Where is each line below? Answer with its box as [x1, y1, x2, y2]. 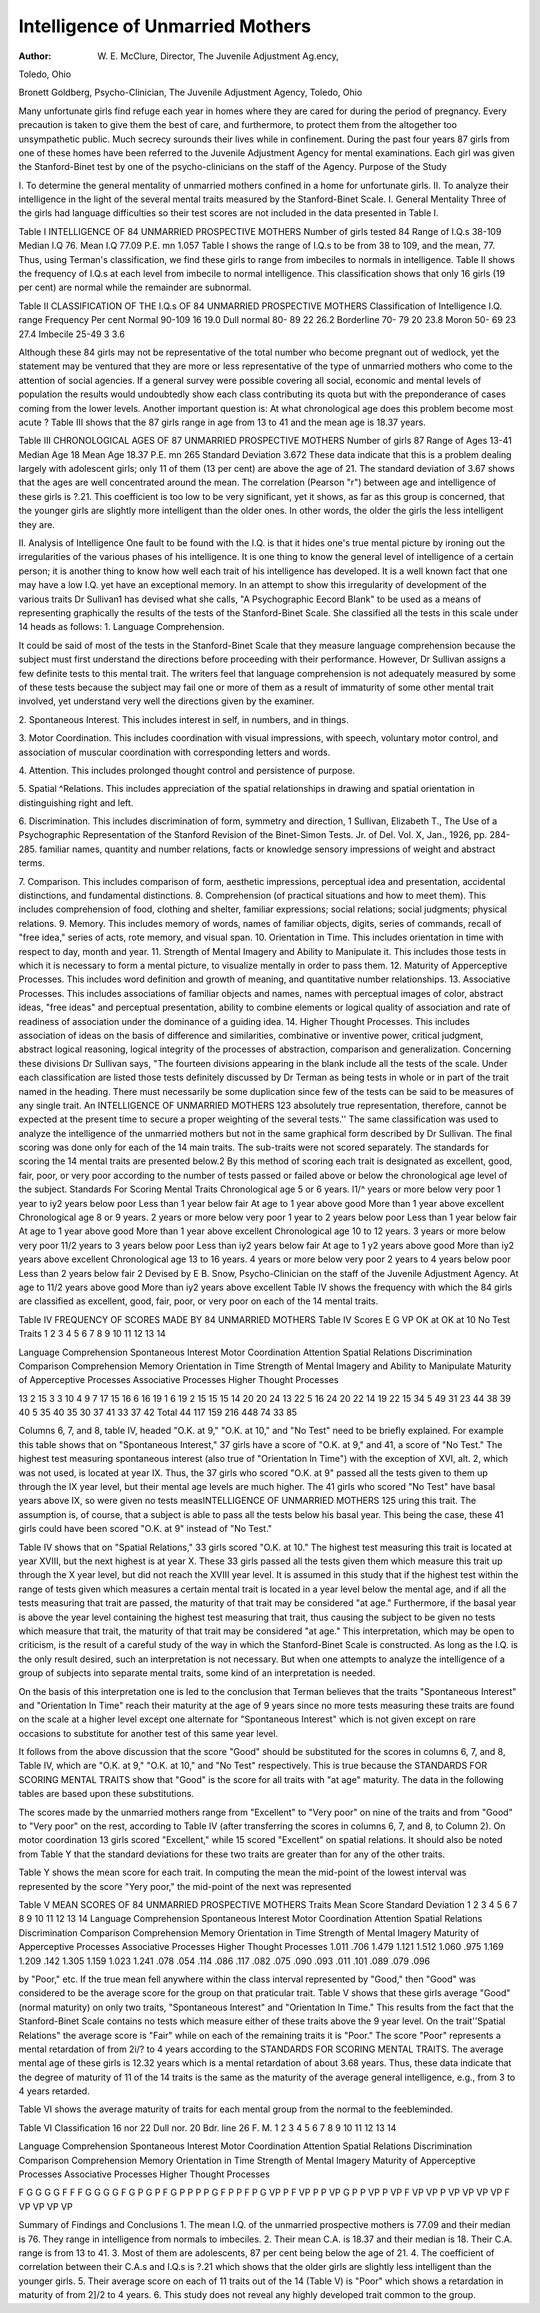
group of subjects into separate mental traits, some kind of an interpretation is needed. [18, 1667, 376, 1679]
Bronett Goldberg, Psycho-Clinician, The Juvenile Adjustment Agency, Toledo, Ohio [18, 86, 363, 99]
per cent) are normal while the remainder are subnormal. [18, 281, 252, 294]
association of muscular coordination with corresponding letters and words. [18, 746, 331, 758]
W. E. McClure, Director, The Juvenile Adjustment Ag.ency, [97, 50, 339, 62]
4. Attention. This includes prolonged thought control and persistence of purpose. [18, 764, 355, 776]
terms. [18, 857, 45, 869]
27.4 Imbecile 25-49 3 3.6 [18, 328, 125, 340]
